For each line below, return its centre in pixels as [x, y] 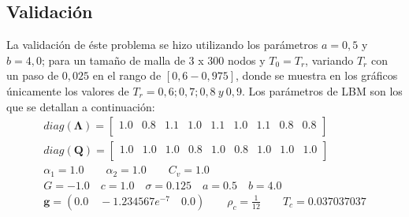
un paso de [33, 75]
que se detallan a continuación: [81, 106]
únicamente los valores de [68, 90]
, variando [329, 60]
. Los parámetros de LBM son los [322, 90]
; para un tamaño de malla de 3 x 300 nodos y [153, 60]
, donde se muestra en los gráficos [317, 75]
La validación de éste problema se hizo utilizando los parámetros [162, 45]
